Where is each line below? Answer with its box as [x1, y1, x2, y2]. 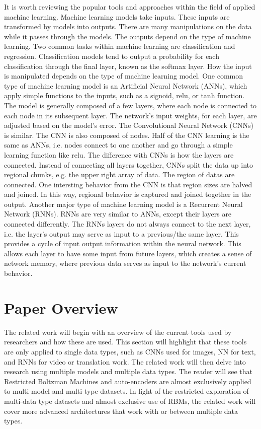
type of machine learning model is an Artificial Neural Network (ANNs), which [4, 80, 247, 91]
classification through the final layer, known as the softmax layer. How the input [4, 60, 252, 71]
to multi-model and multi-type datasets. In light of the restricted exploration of [4, 386, 249, 396]
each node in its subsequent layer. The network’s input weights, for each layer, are [4, 110, 257, 120]
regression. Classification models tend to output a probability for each [4, 50, 219, 61]
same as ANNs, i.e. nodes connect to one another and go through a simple [4, 139, 233, 150]
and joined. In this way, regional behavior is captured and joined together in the [4, 189, 251, 199]
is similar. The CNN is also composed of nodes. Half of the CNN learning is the [4, 129, 249, 140]
